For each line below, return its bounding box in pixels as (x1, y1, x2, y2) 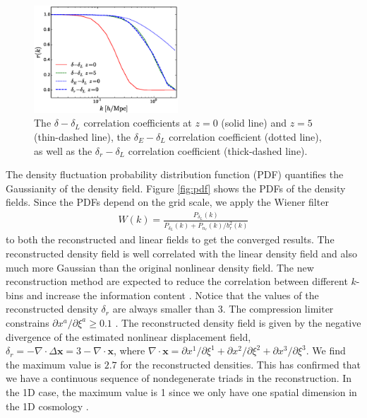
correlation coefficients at (83, 115, 192, 130)
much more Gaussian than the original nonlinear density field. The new (6, 260, 314, 274)
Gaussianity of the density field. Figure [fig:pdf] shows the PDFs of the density (6, 180, 346, 195)
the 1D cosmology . (6, 398, 89, 413)
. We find (306, 343, 346, 358)
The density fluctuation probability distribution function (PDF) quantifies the (6, 167, 344, 182)
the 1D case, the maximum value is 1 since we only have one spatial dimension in (6, 384, 357, 399)
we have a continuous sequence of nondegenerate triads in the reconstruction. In (6, 371, 352, 385)
